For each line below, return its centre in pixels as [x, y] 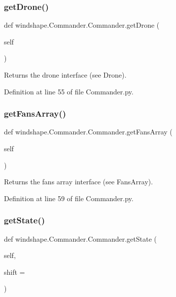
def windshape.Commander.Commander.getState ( [80, 238]
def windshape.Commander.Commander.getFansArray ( [88, 132]
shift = [15, 272]
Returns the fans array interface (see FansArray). [79, 182]
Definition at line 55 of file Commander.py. [69, 91]
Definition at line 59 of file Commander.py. [69, 198]
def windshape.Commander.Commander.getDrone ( [82, 25]
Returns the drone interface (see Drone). [65, 75]
